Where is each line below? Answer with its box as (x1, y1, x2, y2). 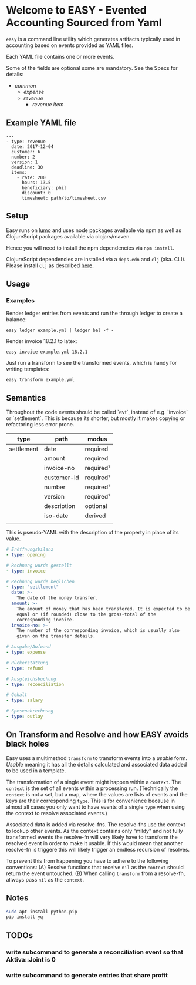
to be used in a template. (6, 767, 66, 774)
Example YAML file (6, 118, 76, 128)
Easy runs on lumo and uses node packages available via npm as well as (6, 227, 182, 234)
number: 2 (11, 154, 35, 160)
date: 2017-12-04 (11, 143, 54, 150)
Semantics (6, 393, 46, 403)
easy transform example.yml (6, 377, 75, 383)
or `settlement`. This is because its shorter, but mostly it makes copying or (6, 415, 185, 422)
